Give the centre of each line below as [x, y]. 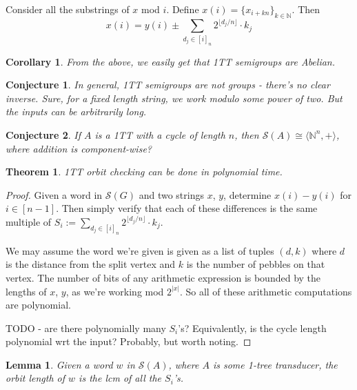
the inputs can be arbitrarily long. [76, 111]
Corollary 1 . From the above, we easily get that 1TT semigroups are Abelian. [170, 61]
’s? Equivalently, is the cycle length [252, 328]
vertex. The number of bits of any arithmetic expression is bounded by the [163, 277]
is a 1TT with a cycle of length [160, 134]
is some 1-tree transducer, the [275, 364]
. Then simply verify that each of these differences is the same [187, 208]
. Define [183, 9]
